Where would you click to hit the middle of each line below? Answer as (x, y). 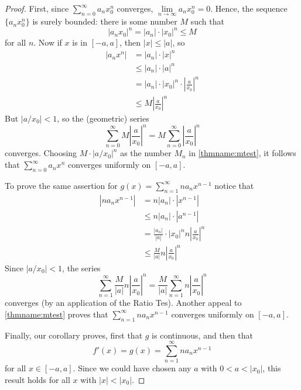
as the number (146, 153)
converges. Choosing (41, 153)
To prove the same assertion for (61, 185)
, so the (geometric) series (103, 118)
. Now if (48, 42)
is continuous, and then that (202, 335)
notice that (234, 185)
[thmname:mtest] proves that (57, 314)
